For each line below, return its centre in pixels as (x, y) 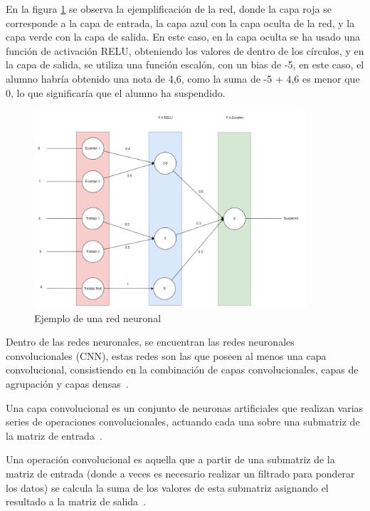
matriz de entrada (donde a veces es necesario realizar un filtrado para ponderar (180, 474)
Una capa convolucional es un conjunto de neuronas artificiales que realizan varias (185, 407)
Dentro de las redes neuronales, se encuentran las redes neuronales (150, 342)
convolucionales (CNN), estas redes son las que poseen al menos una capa (166, 355)
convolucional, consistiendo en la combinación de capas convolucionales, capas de (182, 370)
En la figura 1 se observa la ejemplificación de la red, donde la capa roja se (169, 9)
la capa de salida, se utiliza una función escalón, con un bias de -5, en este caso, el (185, 64)
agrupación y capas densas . (67, 384)
